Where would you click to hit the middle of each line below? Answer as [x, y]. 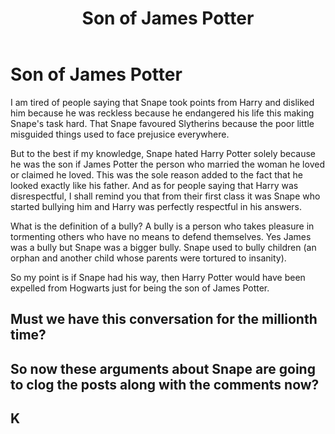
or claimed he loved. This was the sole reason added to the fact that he [156, 174]
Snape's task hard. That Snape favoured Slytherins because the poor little [162, 123]
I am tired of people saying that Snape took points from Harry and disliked [162, 102]
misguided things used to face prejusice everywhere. [120, 134]
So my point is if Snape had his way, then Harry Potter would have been [158, 277]
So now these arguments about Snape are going [163, 368]
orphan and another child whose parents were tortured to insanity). [148, 258]
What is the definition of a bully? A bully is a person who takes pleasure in [162, 226]
